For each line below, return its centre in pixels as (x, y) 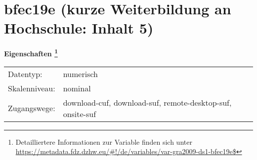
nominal (77, 88)
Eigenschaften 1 (31, 53)
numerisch (80, 74)
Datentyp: (25, 74)
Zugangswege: (32, 108)
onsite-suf (80, 114)
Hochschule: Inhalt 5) (79, 28)
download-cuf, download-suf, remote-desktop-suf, (147, 102)
